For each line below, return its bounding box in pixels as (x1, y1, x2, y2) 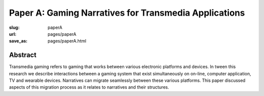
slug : (9, 24, 20, 30)
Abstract (9, 51, 37, 59)
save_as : (9, 38, 28, 44)
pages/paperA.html (47, 38, 87, 44)
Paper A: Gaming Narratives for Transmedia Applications (9, 7, 245, 18)
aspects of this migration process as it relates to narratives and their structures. (9, 84, 169, 90)
